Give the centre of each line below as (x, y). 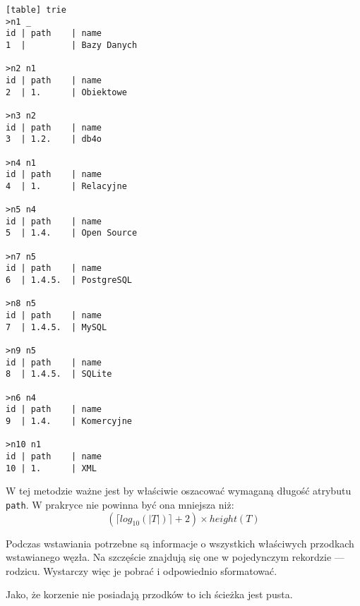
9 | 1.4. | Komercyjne (69, 421)
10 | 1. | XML (51, 468)
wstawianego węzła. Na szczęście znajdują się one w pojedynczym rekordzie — (175, 557)
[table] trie (36, 10)
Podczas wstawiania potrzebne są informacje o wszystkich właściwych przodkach (180, 543)
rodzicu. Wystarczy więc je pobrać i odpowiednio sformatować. (142, 570)
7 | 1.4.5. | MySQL (56, 327)
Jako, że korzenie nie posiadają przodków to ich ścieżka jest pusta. (149, 594)
